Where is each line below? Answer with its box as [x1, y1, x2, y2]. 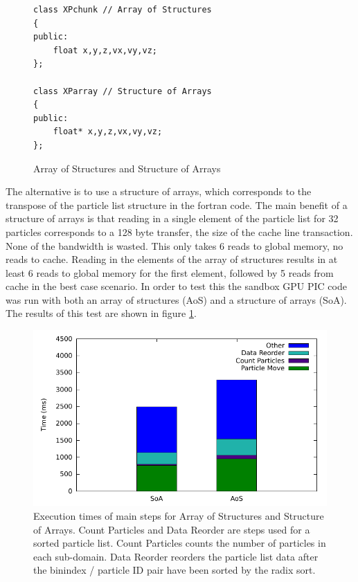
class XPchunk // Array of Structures [33, 5, 212, 15]
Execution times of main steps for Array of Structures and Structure [33, 509, 324, 523]
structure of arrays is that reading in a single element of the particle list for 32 [6, 211, 339, 226]
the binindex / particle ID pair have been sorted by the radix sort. [33, 563, 316, 577]
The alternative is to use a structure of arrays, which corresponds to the [6, 184, 312, 199]
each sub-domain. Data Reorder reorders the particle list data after [33, 549, 319, 563]
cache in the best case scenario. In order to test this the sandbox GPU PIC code [6, 279, 347, 293]
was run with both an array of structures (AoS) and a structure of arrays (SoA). [6, 292, 347, 307]
